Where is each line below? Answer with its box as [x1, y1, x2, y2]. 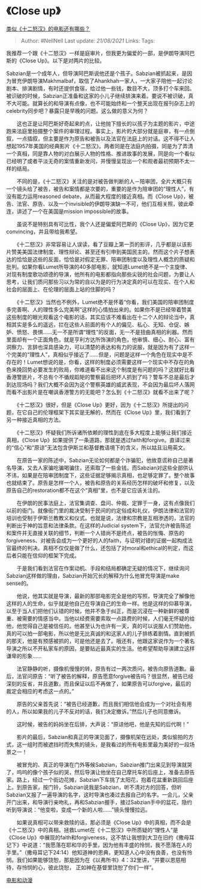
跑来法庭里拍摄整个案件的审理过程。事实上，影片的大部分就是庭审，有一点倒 [6, 127, 195, 134]
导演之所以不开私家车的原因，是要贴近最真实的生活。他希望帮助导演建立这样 [6, 645, 195, 652]
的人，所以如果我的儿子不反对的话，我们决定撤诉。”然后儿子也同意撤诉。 [6, 708, 184, 715]
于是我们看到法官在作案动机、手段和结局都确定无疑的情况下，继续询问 [16, 564, 190, 572]
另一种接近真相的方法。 [6, 416, 64, 423]
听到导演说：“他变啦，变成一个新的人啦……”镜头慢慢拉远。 [6, 806, 151, 813]
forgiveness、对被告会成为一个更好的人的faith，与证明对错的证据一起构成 [6, 537, 188, 544]
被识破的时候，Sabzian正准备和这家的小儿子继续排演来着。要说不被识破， [6, 92, 188, 99]
